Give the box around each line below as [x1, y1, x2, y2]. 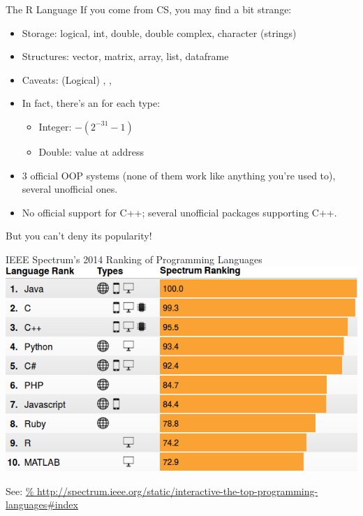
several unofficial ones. [22, 182, 118, 196]
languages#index [6, 497, 78, 512]
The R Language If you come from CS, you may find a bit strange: [6, 2, 292, 16]
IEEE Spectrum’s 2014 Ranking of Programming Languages [6, 251, 262, 266]
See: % [6, 483, 34, 498]
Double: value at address [38, 144, 145, 159]
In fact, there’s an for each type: [22, 96, 161, 110]
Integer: [38, 119, 72, 133]
